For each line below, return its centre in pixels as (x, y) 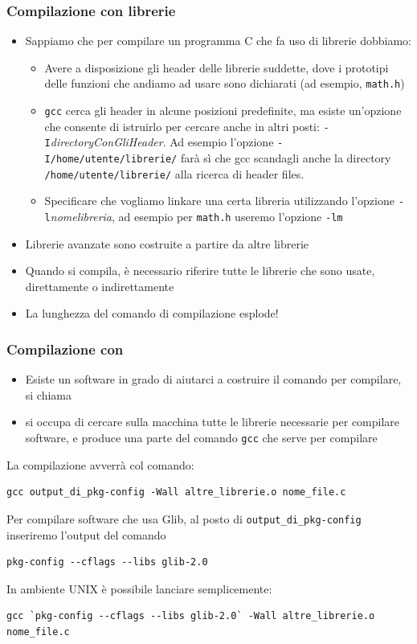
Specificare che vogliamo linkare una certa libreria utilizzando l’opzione (219, 201)
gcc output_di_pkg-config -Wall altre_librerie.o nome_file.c (176, 492)
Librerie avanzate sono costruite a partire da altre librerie (167, 243)
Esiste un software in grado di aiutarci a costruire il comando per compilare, (213, 379)
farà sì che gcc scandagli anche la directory (286, 158)
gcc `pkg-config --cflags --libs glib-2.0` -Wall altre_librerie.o (191, 616)
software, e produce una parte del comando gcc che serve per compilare (201, 438)
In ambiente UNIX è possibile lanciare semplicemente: (139, 588)
